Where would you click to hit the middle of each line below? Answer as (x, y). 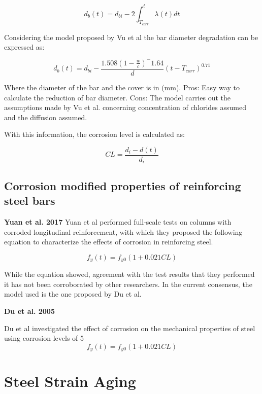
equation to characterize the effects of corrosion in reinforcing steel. (109, 242)
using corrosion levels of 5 (44, 338)
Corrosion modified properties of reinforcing (123, 185)
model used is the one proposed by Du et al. (73, 294)
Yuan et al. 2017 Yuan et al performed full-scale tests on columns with (118, 222)
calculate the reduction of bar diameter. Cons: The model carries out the (117, 97)
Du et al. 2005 (29, 311)
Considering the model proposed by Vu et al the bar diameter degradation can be (131, 37)
